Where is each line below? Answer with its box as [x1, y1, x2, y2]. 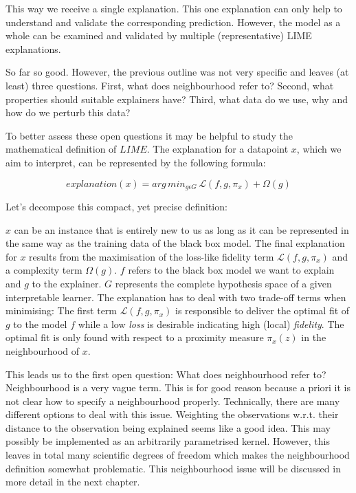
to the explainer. [32, 276, 102, 290]
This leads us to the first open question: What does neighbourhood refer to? [5, 366, 326, 381]
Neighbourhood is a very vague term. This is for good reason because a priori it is [5, 380, 351, 395]
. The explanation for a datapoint [146, 142, 289, 156]
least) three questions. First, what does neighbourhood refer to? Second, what [5, 78, 334, 92]
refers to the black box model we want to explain [128, 263, 335, 277]
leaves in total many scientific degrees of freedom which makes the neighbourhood [5, 448, 350, 462]
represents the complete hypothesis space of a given [115, 276, 332, 290]
